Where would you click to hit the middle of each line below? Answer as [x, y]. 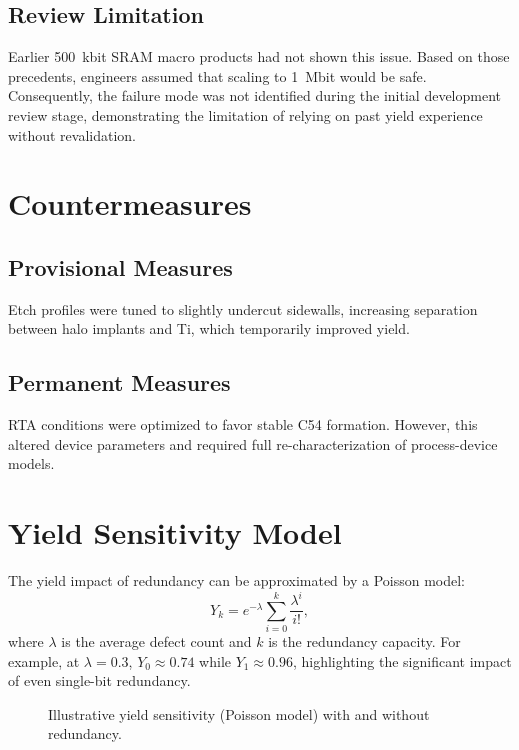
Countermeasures [130, 203]
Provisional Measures [120, 266]
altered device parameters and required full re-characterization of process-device [253, 443]
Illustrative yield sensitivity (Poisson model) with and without [239, 713]
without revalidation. [72, 134]
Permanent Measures [119, 382]
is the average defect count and [156, 640]
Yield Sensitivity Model [175, 532]
